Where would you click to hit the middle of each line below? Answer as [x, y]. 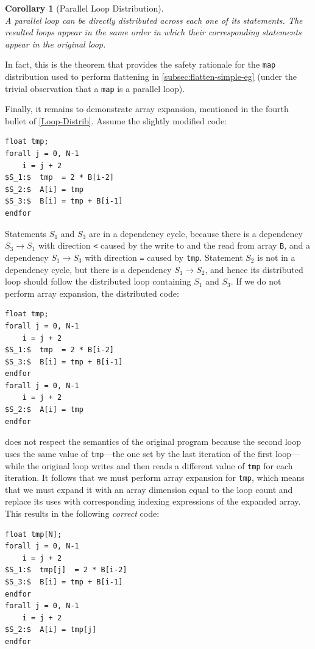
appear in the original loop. [55, 44]
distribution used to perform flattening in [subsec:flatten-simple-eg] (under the [151, 76]
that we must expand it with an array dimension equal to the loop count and [149, 489]
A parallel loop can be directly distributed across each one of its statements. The [154, 20]
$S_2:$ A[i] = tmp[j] [51, 630]
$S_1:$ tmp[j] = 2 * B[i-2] [66, 570]
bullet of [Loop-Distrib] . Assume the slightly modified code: [116, 120]
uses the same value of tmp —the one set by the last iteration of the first [139, 453]
